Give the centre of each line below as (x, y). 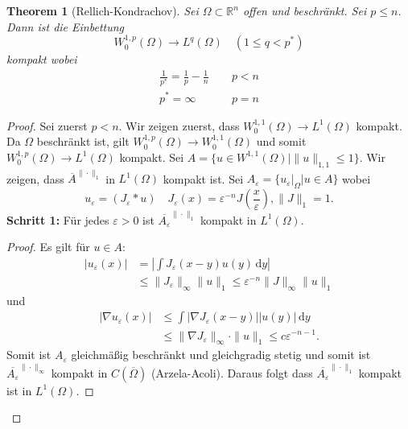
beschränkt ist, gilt (83, 141)
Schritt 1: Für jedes (58, 219)
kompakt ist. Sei (203, 178)
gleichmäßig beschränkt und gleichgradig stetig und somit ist (221, 355)
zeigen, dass (35, 178)
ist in (19, 390)
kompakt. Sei (152, 157)
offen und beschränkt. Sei (305, 10)
